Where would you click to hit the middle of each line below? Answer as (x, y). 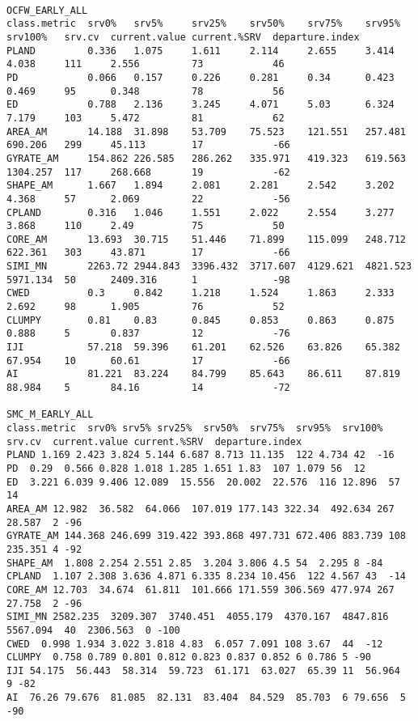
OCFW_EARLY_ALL (47, 10)
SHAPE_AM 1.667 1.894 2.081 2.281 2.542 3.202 (201, 186)
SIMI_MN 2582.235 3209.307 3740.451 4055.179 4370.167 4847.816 (198, 617)
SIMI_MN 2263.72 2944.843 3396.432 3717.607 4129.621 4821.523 (209, 267)
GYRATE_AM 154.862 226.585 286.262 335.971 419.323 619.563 (206, 158)
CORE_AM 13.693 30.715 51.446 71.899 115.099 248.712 (206, 239)
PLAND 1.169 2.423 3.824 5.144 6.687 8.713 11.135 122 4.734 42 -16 (201, 455)
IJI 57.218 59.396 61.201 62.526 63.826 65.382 (203, 348)
